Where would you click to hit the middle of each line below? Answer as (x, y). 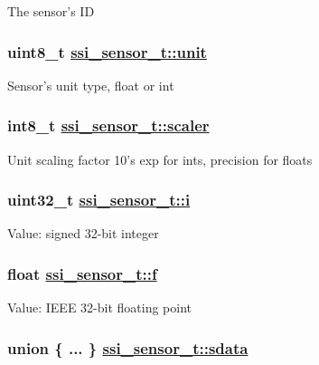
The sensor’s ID (51, 11)
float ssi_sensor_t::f (82, 273)
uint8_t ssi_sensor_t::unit (107, 51)
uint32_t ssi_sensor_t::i (99, 200)
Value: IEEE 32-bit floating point (100, 307)
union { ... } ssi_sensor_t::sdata (128, 347)
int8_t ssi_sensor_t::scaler (108, 125)
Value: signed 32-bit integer (83, 233)
